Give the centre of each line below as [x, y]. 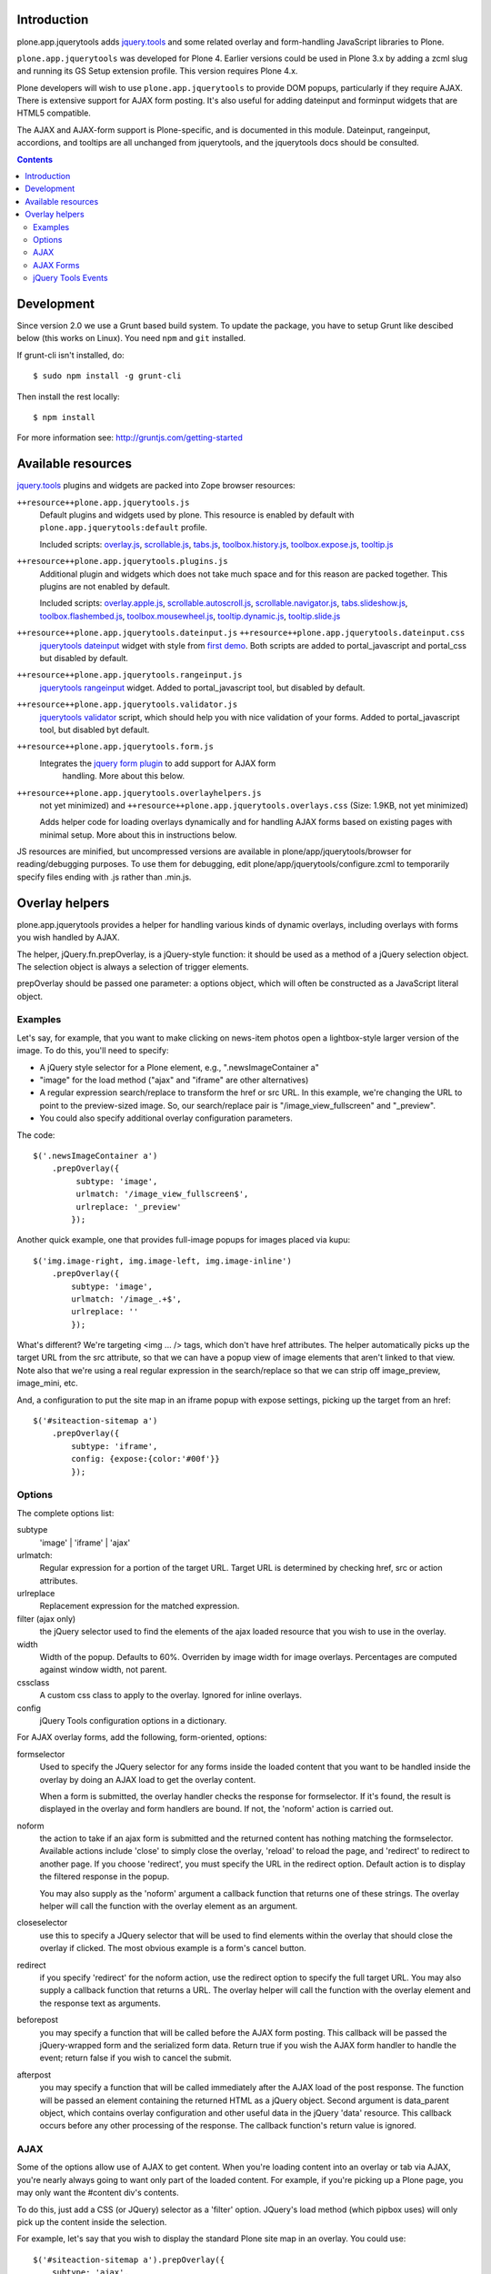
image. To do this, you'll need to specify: [93, 1051]
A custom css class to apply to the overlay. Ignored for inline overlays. [171, 1695]
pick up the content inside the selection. [92, 2222]
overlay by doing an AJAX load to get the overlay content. [148, 1779]
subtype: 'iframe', [115, 1446]
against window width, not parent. [103, 1670]
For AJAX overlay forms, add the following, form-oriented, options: [142, 1737]
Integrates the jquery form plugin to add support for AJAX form [158, 763]
